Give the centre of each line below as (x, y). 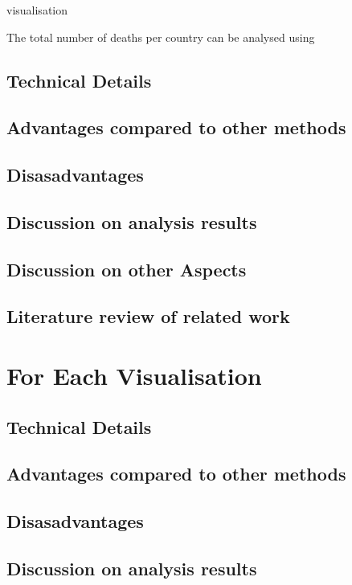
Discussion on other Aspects (127, 269)
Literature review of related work (148, 316)
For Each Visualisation (134, 376)
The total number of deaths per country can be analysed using (161, 37)
